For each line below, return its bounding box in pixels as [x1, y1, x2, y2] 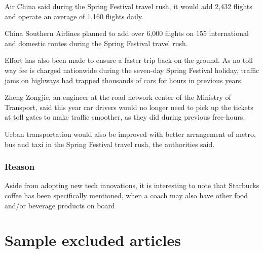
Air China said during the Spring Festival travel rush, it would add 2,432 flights [5, 1, 252, 11]
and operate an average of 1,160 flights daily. [5, 11, 143, 21]
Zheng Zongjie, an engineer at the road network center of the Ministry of [5, 92, 231, 102]
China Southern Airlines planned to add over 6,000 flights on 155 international [5, 28, 249, 39]
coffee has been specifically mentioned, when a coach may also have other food [5, 190, 248, 200]
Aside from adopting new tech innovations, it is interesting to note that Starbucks [5, 180, 259, 191]
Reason [5, 160, 35, 173]
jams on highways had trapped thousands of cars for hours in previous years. [5, 75, 243, 85]
